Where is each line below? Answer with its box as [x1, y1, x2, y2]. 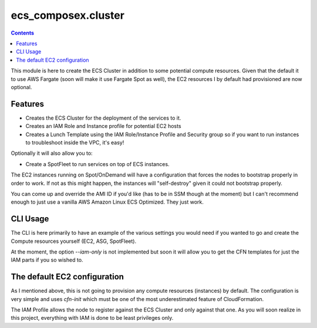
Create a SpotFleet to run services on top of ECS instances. [25, 160, 170, 167]
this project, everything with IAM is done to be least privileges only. [11, 315, 174, 322]
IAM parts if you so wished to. [11, 256, 83, 263]
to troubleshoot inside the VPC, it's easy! [25, 138, 124, 146]
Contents [11, 29, 35, 36]
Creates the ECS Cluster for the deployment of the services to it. [25, 114, 181, 121]
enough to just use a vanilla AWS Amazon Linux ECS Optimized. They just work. [11, 198, 204, 205]
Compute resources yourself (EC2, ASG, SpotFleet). [11, 238, 137, 245]
